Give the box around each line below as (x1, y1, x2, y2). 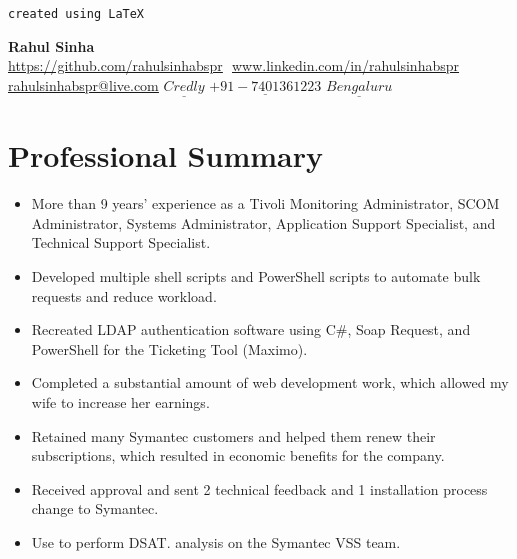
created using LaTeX (8, 7, 145, 21)
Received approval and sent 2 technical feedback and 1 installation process (31, 478, 488, 499)
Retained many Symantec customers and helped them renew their (31, 425, 436, 446)
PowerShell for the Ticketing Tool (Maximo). (31, 338, 308, 359)
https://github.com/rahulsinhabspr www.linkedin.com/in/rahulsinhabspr (8, 55, 460, 76)
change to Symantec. (31, 498, 159, 519)
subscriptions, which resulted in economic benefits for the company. (31, 445, 445, 466)
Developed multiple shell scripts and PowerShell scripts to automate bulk (31, 265, 481, 286)
